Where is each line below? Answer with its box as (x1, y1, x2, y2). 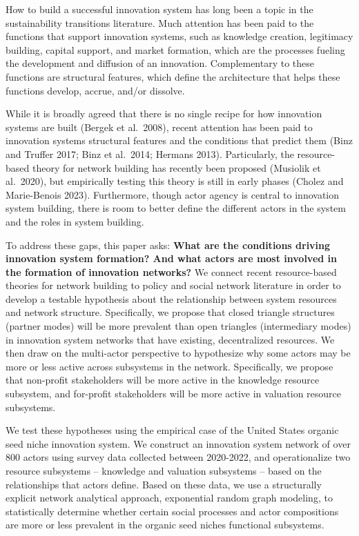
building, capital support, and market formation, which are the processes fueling (6, 42, 345, 57)
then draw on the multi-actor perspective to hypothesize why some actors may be (6, 346, 351, 360)
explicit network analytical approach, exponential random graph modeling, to (6, 490, 333, 505)
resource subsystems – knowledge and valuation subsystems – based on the (6, 464, 322, 477)
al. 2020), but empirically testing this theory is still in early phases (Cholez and (6, 174, 344, 188)
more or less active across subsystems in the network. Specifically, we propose (6, 359, 333, 373)
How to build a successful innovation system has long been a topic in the (6, 2, 313, 16)
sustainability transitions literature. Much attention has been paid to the (6, 15, 314, 30)
